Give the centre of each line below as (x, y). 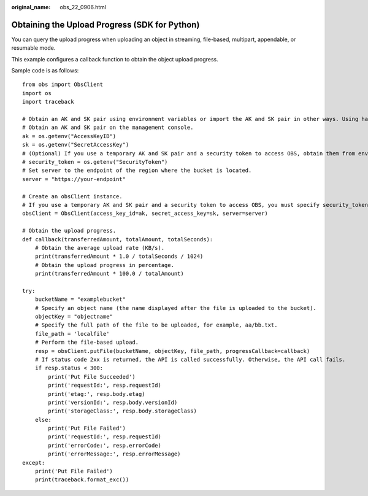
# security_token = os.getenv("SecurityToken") (95, 162)
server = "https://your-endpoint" (74, 179)
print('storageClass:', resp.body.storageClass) (123, 411)
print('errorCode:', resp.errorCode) (105, 445)
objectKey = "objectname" (74, 317)
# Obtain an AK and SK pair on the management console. (108, 128)
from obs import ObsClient (63, 85)
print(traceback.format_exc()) (82, 480)
